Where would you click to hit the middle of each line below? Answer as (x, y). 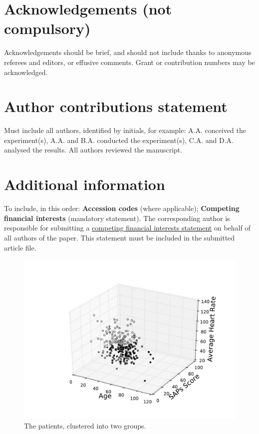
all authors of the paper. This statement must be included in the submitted (120, 237)
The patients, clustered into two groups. (85, 425)
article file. (20, 247)
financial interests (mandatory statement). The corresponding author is (117, 218)
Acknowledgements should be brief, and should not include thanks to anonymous (128, 52)
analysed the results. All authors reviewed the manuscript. (93, 150)
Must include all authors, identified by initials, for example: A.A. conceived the (125, 130)
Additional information (85, 184)
